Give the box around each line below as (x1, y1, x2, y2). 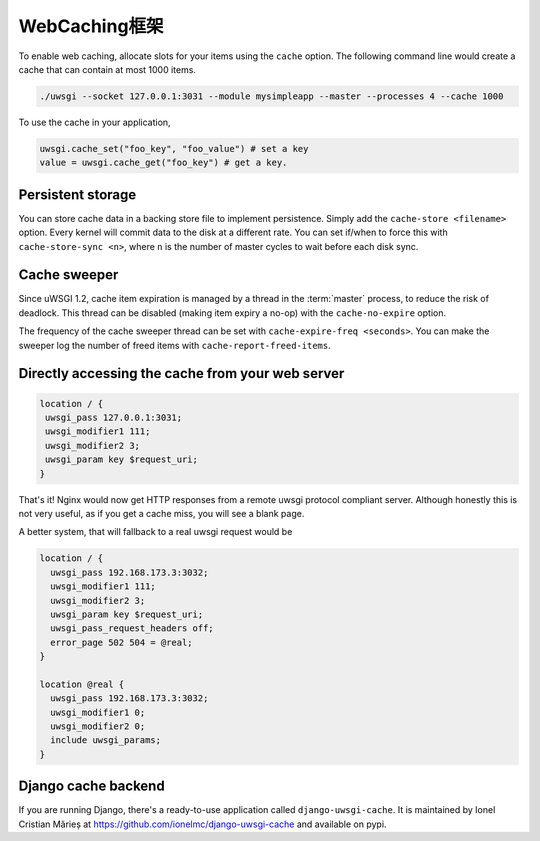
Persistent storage (18, 186, 137, 203)
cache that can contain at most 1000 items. (18, 63, 197, 75)
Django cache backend (18, 778, 165, 795)
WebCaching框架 (18, 15, 164, 37)
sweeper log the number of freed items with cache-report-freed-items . (18, 339, 332, 351)
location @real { (39, 678, 125, 690)
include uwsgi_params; (50, 735, 162, 746)
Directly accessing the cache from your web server (18, 365, 345, 382)
